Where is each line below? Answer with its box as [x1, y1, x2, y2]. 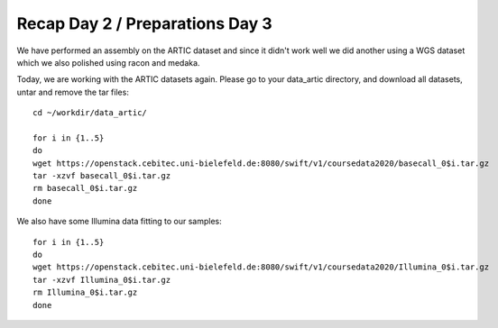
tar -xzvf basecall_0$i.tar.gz [32, 171, 171, 181]
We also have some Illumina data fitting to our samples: [16, 216, 222, 227]
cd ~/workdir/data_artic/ [32, 108, 148, 118]
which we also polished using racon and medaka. [16, 57, 200, 68]
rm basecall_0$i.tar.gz [32, 183, 138, 194]
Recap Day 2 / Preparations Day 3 [16, 14, 272, 33]
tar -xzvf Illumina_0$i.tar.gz [32, 275, 171, 285]
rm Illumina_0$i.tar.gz [32, 287, 138, 297]
